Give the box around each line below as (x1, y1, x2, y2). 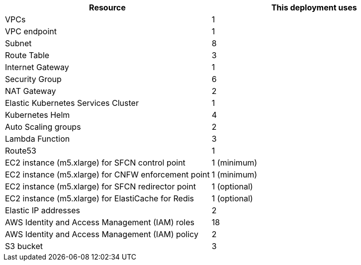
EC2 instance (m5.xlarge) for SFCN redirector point (5, 181, 196, 191)
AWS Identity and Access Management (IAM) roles (5, 217, 194, 227)
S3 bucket (5, 241, 43, 251)
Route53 (5, 146, 36, 156)
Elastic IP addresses (5, 205, 81, 215)
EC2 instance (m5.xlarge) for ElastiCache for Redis (5, 193, 194, 203)
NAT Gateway (5, 86, 56, 96)
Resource (89, 2, 126, 12)
